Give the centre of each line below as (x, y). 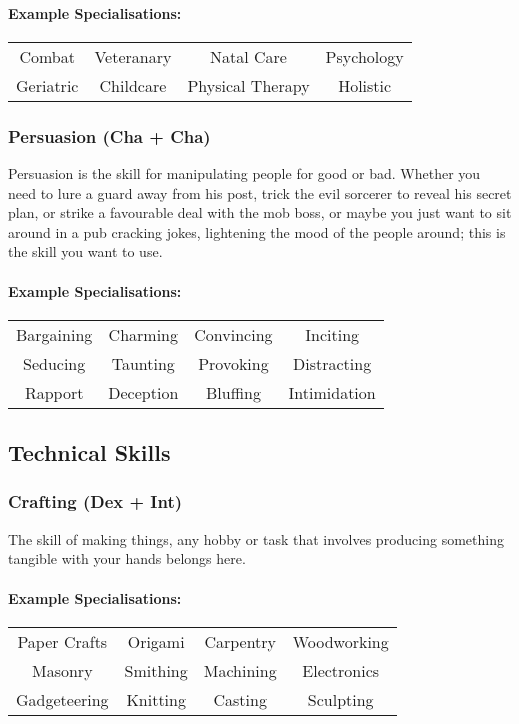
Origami (156, 641)
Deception (143, 392)
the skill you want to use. (85, 251)
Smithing (156, 670)
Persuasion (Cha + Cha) (109, 135)
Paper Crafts (62, 641)
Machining (240, 670)
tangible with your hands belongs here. (127, 558)
